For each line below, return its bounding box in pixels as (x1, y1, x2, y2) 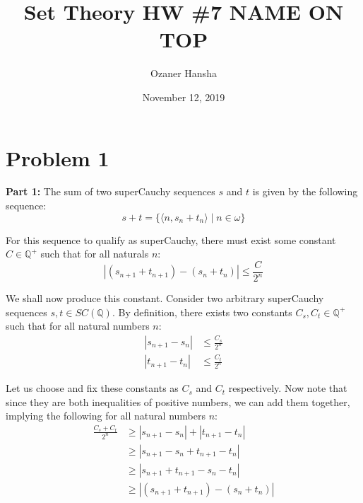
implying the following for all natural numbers (6, 408, 206, 423)
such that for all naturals (40, 246, 149, 261)
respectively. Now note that (228, 381, 347, 395)
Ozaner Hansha (150, 66, 217, 81)
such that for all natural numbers (6, 318, 150, 333)
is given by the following (252, 184, 358, 199)
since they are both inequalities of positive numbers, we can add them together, (6, 394, 350, 409)
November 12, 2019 (142, 89, 225, 104)
